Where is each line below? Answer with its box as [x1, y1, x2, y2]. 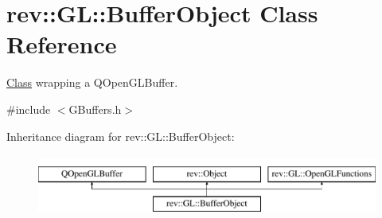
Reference [6, 28, 117, 60]
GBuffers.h [68, 100, 122, 117]
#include [6, 100, 51, 117]
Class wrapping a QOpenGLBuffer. [6, 74, 178, 91]
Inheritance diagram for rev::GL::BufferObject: [6, 127, 235, 144]
